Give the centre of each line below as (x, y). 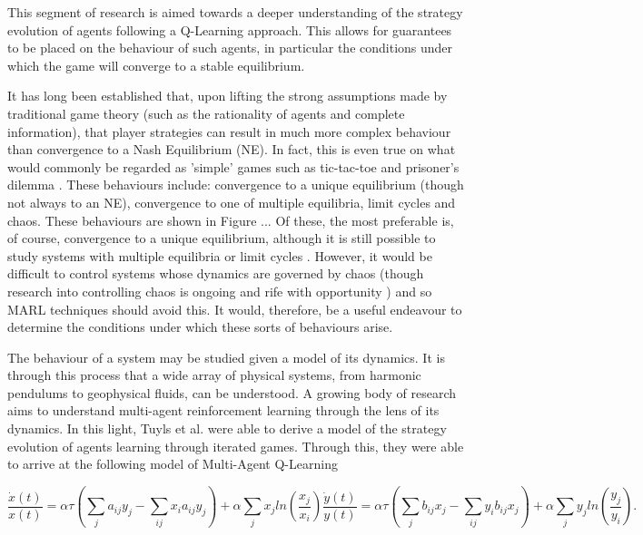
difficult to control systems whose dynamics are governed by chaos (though (216, 273)
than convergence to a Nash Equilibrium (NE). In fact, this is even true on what (232, 149)
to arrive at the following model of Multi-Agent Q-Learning (173, 464)
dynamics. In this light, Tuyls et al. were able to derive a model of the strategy (227, 428)
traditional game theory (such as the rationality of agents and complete (206, 113)
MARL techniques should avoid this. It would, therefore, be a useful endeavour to (235, 309)
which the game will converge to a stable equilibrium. (156, 65)
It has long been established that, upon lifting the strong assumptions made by (228, 96)
